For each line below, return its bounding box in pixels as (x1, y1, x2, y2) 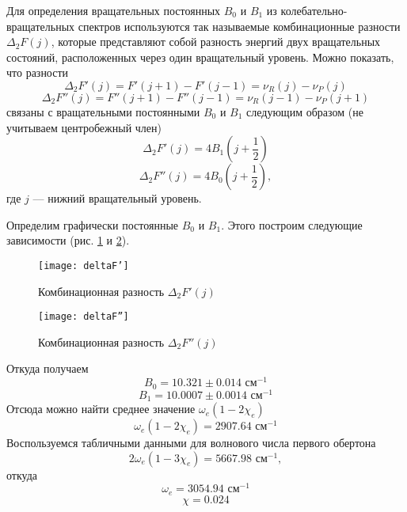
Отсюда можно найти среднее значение (6, 400, 196, 417)
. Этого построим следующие (221, 216, 363, 233)
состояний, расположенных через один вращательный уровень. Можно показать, (6, 48, 394, 65)
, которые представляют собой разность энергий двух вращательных (51, 33, 381, 50)
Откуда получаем (6, 360, 89, 377)
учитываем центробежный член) (6, 119, 162, 135)
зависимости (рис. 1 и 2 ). (6, 232, 130, 248)
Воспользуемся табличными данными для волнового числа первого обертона (6, 434, 376, 451)
